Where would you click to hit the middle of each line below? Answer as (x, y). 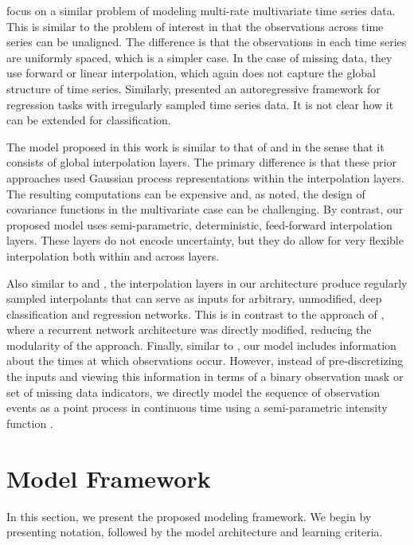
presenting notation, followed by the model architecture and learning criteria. (195, 532)
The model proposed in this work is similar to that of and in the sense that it (195, 146)
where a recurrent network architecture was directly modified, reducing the (189, 329)
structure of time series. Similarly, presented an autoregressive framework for (193, 88)
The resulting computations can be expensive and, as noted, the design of (186, 193)
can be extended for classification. (89, 120)
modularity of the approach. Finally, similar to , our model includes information (201, 345)
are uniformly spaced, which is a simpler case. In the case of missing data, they (199, 57)
